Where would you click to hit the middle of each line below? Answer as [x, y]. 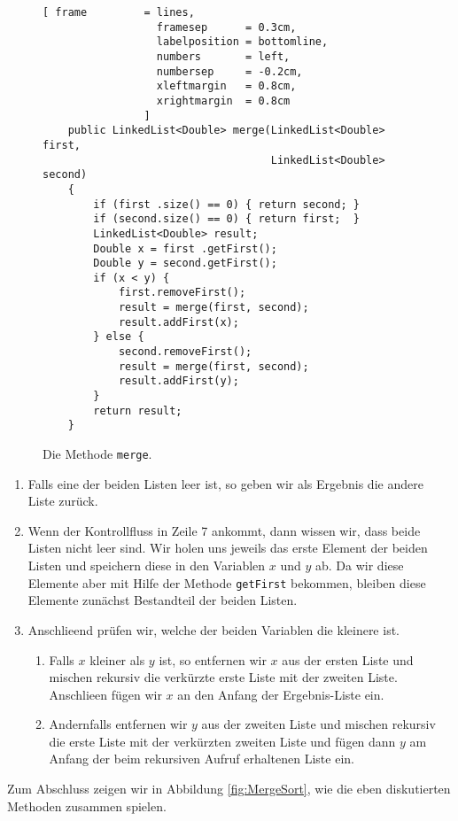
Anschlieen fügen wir [105, 694]
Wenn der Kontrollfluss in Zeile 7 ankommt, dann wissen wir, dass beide [224, 530]
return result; [138, 410]
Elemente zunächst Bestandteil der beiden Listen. [163, 600]
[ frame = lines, [119, 12]
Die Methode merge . [97, 454]
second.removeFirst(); [185, 352]
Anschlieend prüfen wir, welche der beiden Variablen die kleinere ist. [213, 629]
